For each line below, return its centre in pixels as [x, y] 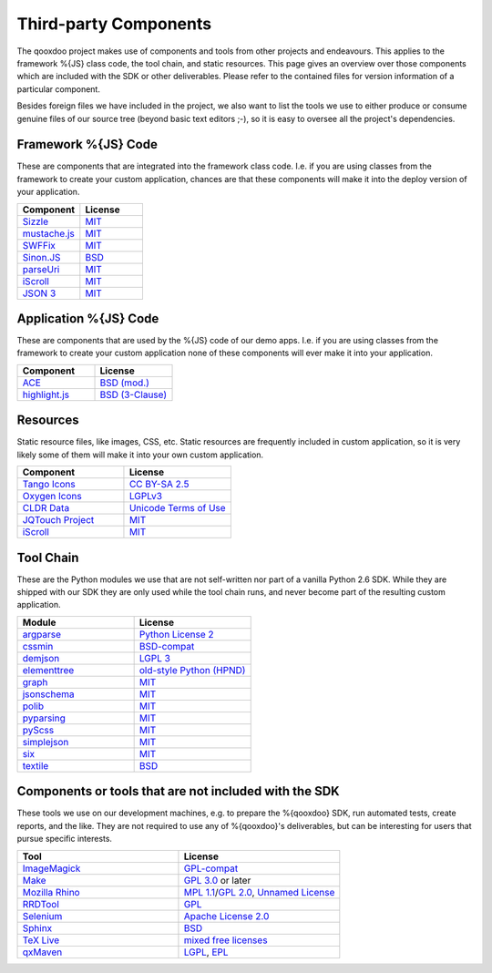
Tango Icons [49, 485]
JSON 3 [39, 293]
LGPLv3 [146, 497]
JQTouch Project [58, 520]
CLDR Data [46, 508]
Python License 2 [176, 634]
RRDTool [41, 904]
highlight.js [46, 394]
